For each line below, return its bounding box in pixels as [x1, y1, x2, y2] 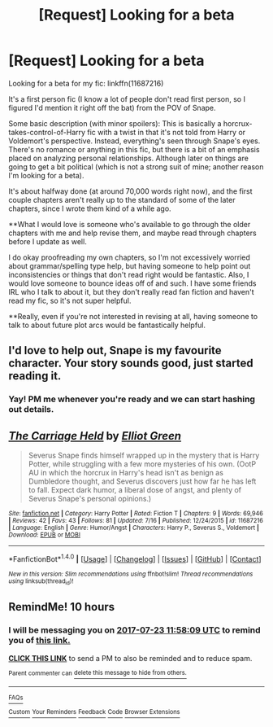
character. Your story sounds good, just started [8, 357, 253, 370]
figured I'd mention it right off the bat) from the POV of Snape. [8, 103, 217, 112]
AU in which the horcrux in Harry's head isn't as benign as [28, 468, 223, 478]
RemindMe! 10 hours [8, 600, 115, 614]
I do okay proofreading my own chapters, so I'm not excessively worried [8, 252, 250, 262]
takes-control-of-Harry [8, 127, 86, 137]
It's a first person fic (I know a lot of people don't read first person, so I [8, 94, 246, 103]
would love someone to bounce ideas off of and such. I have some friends [8, 278, 257, 288]
